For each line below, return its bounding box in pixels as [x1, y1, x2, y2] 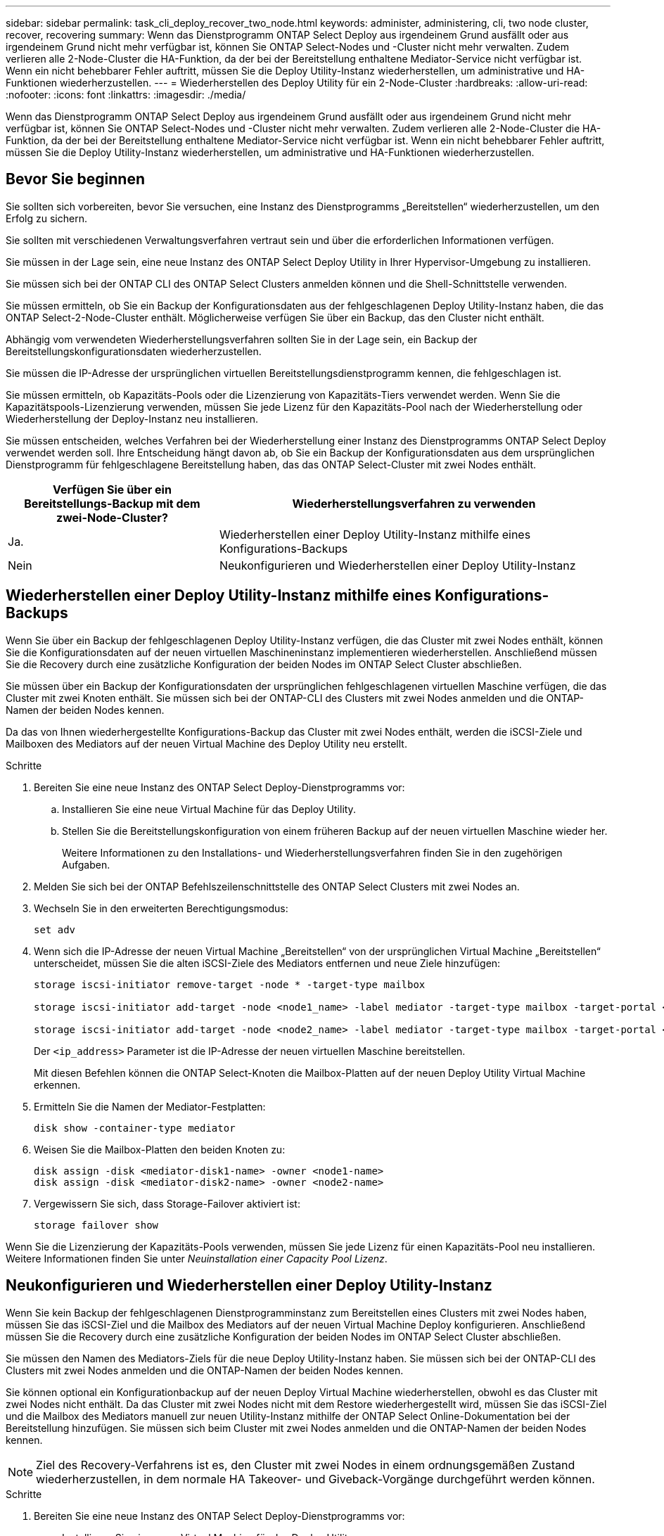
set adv [34, 923, 76, 935]
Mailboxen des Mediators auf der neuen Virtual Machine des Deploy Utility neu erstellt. [6, 737, 407, 750]
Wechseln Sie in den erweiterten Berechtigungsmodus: [34, 902, 288, 914]
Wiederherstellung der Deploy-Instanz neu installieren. [6, 412, 259, 425]
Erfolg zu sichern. [6, 212, 87, 224]
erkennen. [34, 1078, 81, 1091]
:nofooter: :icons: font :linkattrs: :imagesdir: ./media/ [6, 89, 246, 101]
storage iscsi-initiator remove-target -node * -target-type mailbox [34, 978, 426, 990]
